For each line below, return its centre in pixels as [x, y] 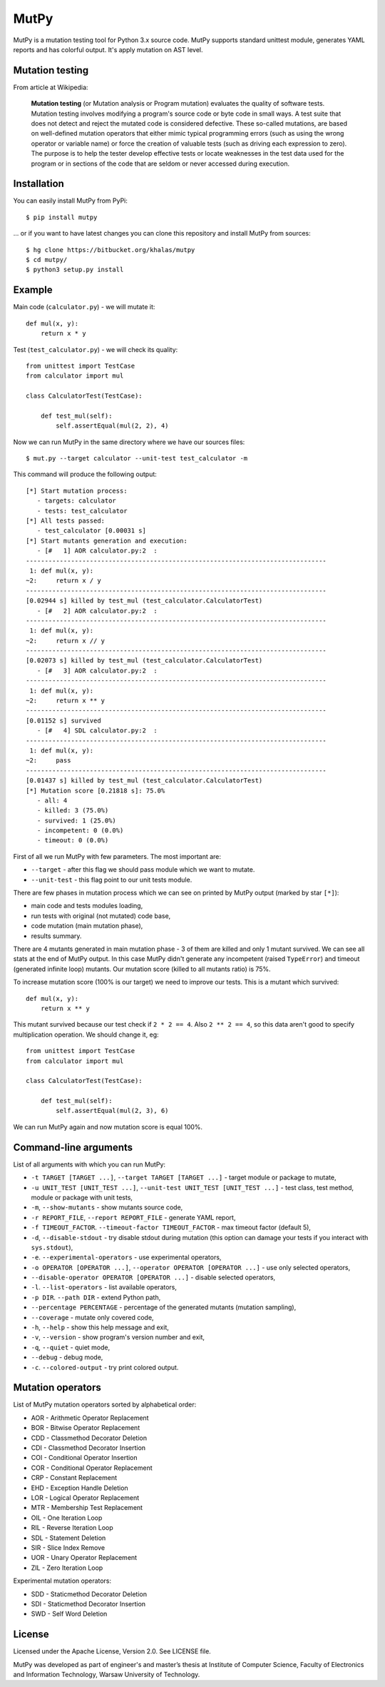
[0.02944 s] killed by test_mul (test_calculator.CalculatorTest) [144, 601]
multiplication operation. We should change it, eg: [86, 1034]
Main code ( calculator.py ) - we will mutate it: [84, 307]
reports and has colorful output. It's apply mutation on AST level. [108, 49]
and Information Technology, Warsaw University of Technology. [107, 1674]
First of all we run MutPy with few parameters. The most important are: [117, 856]
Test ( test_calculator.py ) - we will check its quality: [96, 349]
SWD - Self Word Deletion [69, 1614]
